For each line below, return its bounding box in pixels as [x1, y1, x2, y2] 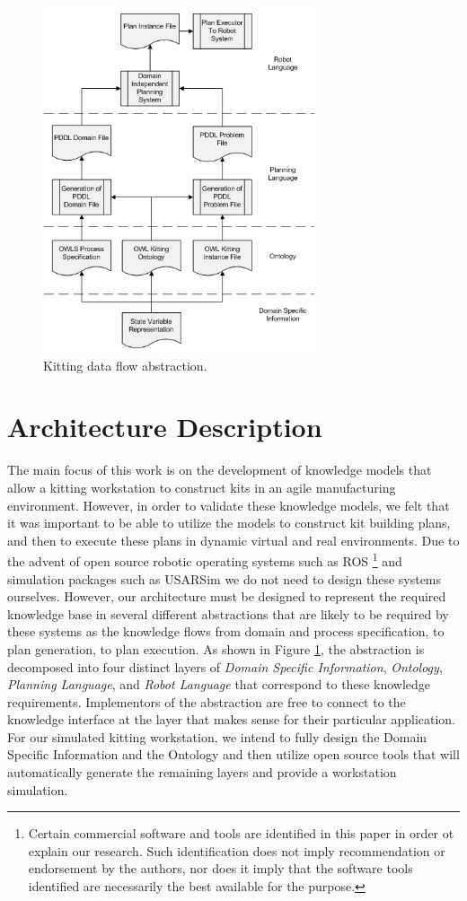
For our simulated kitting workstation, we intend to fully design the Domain [7, 727, 427, 746]
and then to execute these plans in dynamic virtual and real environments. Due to [7, 530, 460, 549]
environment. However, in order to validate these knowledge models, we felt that [7, 495, 450, 514]
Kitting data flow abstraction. [43, 355, 207, 374]
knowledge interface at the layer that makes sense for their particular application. [7, 710, 456, 729]
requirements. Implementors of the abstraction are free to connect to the [7, 692, 406, 711]
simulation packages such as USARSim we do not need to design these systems [7, 569, 442, 588]
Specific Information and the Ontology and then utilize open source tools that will [7, 745, 460, 764]
